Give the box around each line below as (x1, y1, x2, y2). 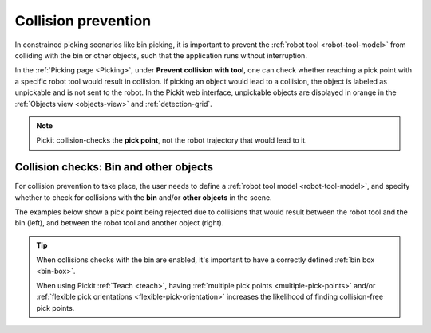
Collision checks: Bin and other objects (14, 160, 213, 174)
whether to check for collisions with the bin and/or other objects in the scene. (14, 192, 272, 202)
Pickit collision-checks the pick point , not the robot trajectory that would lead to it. (36, 135, 307, 145)
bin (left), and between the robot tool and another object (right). (14, 218, 224, 228)
